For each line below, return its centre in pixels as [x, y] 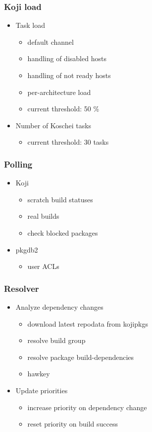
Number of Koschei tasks [53, 125]
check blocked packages [63, 232]
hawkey [39, 374]
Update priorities [42, 390]
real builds [43, 216]
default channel [51, 42]
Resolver [22, 288]
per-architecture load [59, 92]
